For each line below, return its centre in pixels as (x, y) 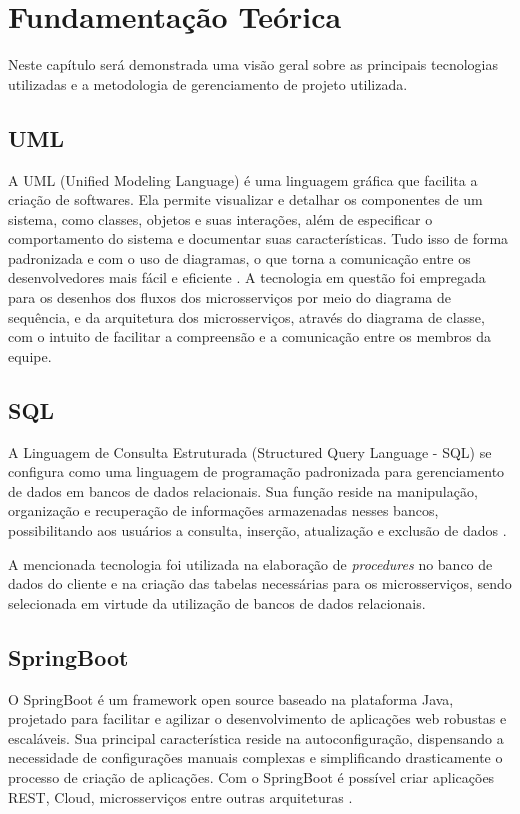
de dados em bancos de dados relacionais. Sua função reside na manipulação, (243, 490)
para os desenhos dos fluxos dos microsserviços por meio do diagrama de (230, 297)
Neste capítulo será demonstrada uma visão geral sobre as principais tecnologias (253, 64)
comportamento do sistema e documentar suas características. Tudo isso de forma (258, 238)
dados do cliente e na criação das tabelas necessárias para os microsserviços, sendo (260, 583)
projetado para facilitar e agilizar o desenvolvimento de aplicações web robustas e (257, 718)
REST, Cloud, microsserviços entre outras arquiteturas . (180, 796)
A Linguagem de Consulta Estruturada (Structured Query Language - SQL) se (250, 451)
